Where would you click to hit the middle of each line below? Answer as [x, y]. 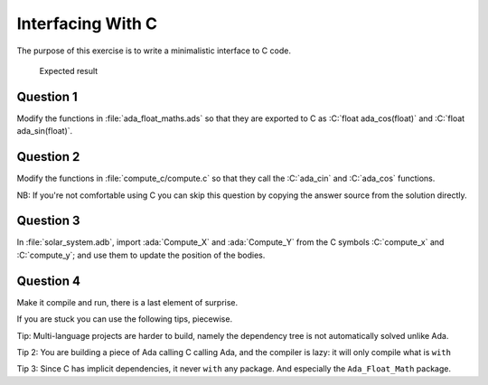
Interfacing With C [87, 23]
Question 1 [47, 96]
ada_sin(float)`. [45, 131]
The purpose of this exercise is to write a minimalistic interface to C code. [154, 51]
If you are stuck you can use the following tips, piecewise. [125, 319]
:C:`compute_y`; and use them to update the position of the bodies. [141, 255]
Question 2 [48, 157]
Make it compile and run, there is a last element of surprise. [127, 302]
